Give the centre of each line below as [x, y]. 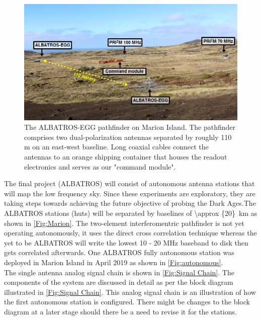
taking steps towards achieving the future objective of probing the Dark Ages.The [130, 203]
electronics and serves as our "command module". [100, 166]
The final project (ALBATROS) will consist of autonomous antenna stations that [129, 183]
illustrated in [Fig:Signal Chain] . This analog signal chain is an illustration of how [130, 292]
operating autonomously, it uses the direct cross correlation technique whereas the [130, 233]
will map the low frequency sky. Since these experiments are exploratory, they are [130, 193]
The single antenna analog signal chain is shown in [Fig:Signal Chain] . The [119, 272]
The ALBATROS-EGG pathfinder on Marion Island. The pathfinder [130, 127]
